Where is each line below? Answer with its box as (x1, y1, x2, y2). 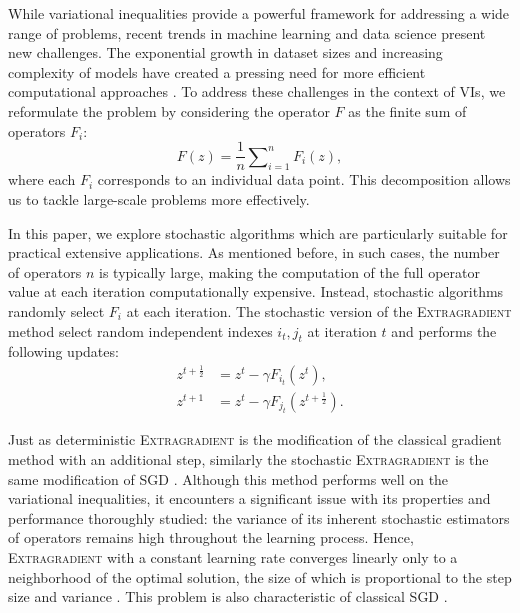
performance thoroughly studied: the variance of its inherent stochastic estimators (8, 507, 510, 528)
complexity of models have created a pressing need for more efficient (8, 61, 426, 82)
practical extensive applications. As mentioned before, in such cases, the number (8, 242, 500, 263)
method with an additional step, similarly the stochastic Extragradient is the (8, 449, 489, 470)
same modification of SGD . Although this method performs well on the (8, 468, 449, 489)
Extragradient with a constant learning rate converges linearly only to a (8, 547, 458, 567)
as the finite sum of (348, 100, 467, 121)
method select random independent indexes (8, 320, 273, 341)
